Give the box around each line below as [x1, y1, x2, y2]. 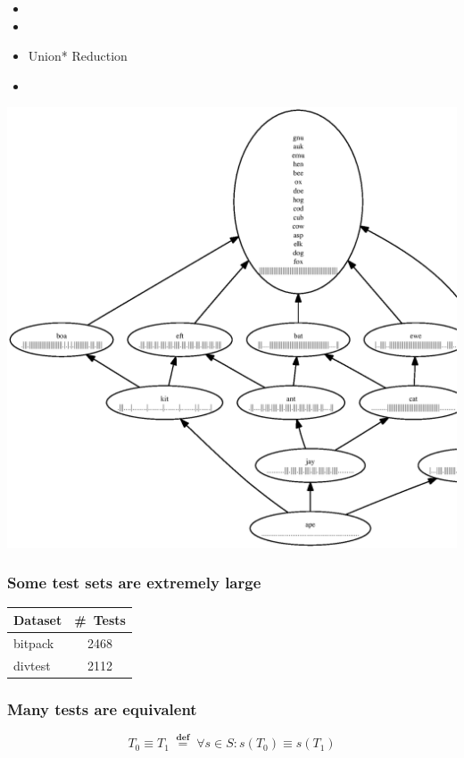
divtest [13, 655, 51, 674]
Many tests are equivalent [7, 697, 197, 720]
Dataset [13, 610, 62, 629]
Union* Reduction [28, 46, 128, 65]
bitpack [13, 633, 54, 652]
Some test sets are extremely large [7, 571, 261, 594]
